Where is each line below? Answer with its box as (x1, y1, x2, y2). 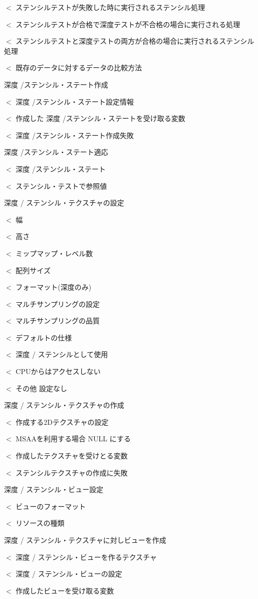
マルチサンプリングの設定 (16, 298, 100, 309)
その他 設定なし (16, 383, 67, 393)
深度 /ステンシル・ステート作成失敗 (16, 130, 134, 140)
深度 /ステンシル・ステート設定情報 (16, 96, 134, 106)
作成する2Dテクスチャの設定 (16, 416, 109, 427)
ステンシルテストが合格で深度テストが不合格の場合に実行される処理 (16, 19, 240, 29)
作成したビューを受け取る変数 (16, 585, 114, 595)
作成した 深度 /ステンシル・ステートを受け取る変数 (16, 113, 185, 124)
